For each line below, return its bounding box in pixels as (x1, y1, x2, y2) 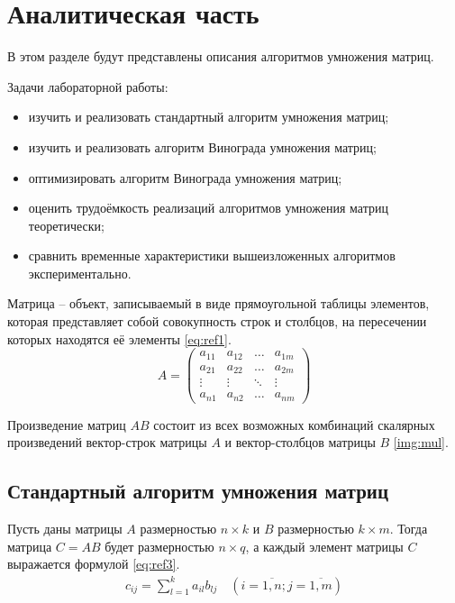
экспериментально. (28, 263, 132, 282)
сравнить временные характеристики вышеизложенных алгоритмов (28, 246, 396, 265)
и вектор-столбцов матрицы (224, 433, 376, 452)
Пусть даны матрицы (7, 519, 123, 538)
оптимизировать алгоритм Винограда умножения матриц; (28, 168, 342, 187)
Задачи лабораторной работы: (7, 77, 168, 96)
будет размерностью (105, 536, 214, 555)
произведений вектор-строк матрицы (7, 433, 207, 452)
